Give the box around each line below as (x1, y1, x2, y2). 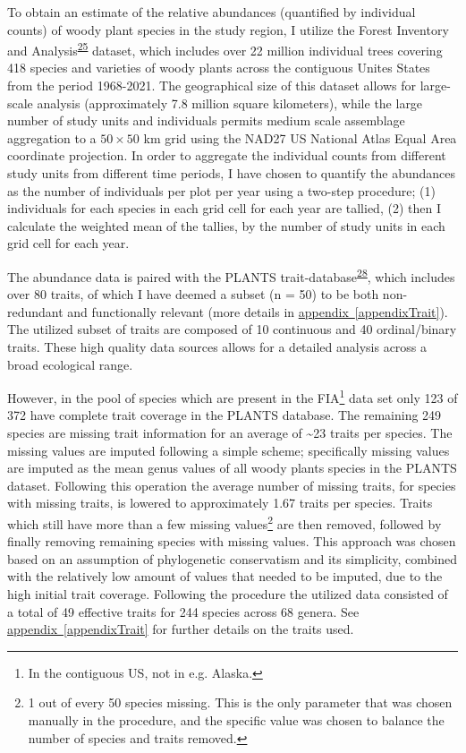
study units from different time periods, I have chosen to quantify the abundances (7, 164, 456, 182)
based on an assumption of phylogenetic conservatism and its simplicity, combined (7, 549, 458, 568)
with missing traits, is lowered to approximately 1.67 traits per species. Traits (7, 493, 433, 512)
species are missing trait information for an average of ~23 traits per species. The (7, 424, 453, 442)
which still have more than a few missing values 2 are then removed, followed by (7, 512, 442, 533)
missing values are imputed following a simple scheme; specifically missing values (7, 441, 450, 459)
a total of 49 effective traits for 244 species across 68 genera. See (7, 602, 360, 620)
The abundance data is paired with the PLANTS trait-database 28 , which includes (7, 264, 455, 286)
